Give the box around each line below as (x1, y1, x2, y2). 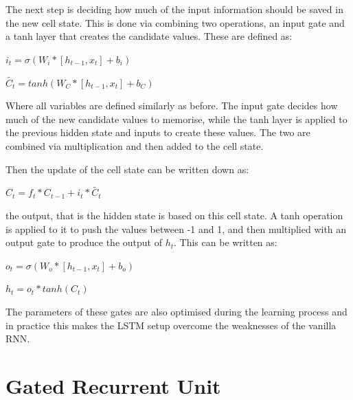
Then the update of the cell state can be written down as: (5, 162, 249, 176)
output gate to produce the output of (5, 235, 162, 249)
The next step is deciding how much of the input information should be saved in (5, 2, 343, 16)
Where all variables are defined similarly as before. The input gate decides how (5, 98, 338, 113)
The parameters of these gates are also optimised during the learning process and (5, 304, 348, 318)
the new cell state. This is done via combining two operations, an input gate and (5, 15, 345, 30)
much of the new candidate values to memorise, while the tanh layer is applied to (5, 111, 348, 126)
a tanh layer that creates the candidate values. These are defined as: (5, 29, 293, 43)
